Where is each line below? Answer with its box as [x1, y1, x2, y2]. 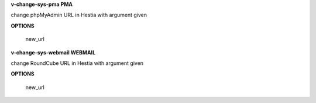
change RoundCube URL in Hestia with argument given [11, 59, 143, 67]
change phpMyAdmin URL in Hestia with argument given [11, 12, 147, 19]
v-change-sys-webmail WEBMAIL [11, 49, 96, 56]
